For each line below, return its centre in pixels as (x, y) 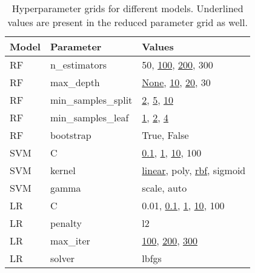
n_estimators (78, 65)
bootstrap (71, 135)
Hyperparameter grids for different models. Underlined (127, 8)
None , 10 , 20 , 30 (176, 82)
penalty (66, 223)
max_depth (75, 82)
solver (62, 258)
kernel (63, 170)
